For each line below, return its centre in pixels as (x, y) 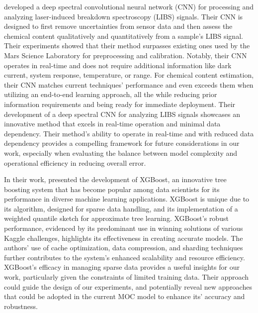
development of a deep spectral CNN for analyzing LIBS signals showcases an (122, 114)
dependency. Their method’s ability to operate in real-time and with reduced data (129, 133)
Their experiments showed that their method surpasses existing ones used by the (127, 46)
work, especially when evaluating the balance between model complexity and (121, 153)
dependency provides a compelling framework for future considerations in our (122, 143)
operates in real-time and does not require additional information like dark (118, 65)
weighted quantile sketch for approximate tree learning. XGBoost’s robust (116, 218)
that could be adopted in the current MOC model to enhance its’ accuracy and (125, 296)
